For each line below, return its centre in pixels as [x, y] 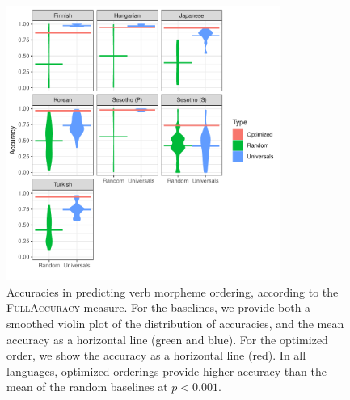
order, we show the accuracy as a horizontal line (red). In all [156, 355]
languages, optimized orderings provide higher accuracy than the [167, 371]
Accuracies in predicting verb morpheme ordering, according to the [173, 291]
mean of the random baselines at [87, 387]
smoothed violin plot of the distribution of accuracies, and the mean [175, 323]
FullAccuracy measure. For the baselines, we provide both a [159, 307]
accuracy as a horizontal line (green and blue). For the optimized [167, 339]
